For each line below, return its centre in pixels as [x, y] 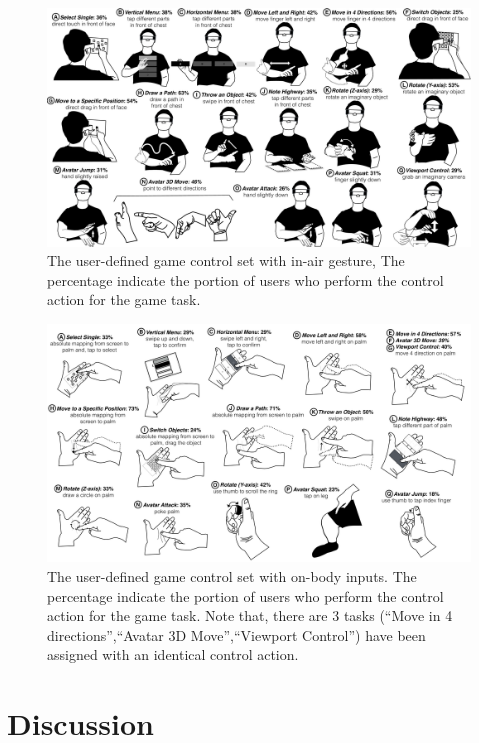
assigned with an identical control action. [173, 654]
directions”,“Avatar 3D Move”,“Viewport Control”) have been [236, 634]
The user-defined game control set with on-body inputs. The [232, 575]
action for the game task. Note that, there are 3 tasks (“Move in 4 [250, 615]
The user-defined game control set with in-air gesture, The [226, 260]
